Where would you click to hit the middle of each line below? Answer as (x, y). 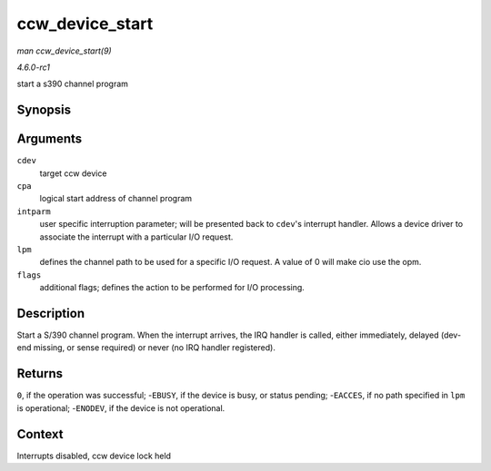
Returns (40, 373)
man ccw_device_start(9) (65, 51)
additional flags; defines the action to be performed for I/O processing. (172, 288)
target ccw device (73, 173)
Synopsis (44, 110)
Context (40, 434)
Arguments (50, 139)
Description (51, 313)
